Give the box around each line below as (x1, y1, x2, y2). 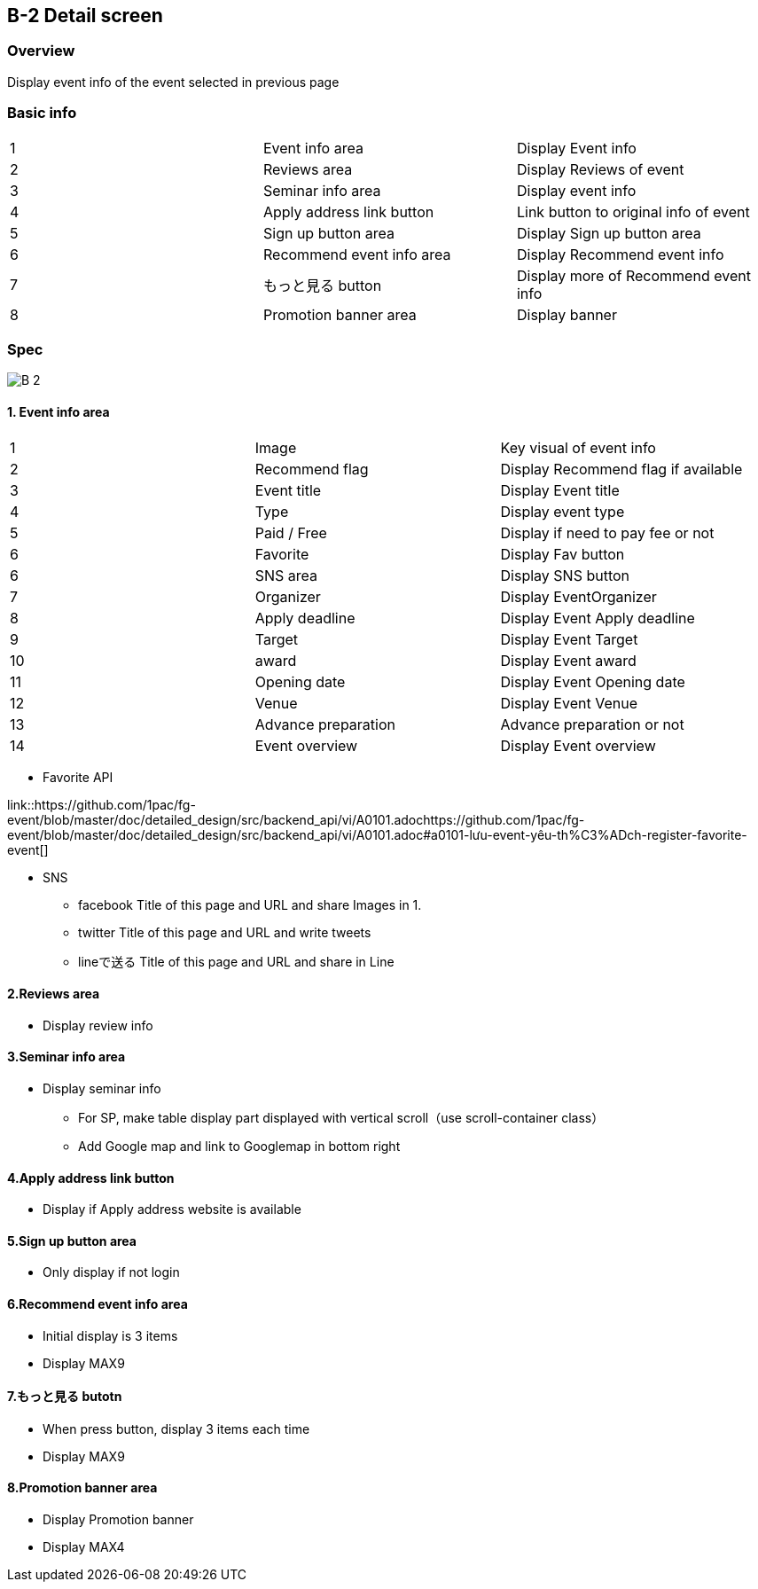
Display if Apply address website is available (43, 1202, 301, 1217)
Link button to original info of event (516, 202, 750, 221)
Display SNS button (500, 566, 630, 584)
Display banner (516, 305, 617, 324)
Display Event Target (500, 630, 638, 648)
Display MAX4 (43, 1539, 125, 1555)
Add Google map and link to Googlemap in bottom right (78, 1138, 401, 1154)
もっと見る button (262, 276, 382, 294)
